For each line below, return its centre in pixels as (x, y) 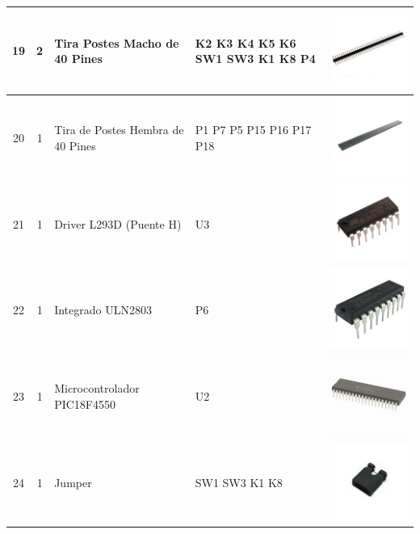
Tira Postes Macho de (117, 42)
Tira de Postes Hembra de (119, 130)
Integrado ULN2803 (103, 310)
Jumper (73, 482)
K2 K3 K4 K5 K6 (246, 42)
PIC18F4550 (85, 404)
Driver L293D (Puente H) (118, 223)
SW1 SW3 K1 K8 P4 (255, 59)
